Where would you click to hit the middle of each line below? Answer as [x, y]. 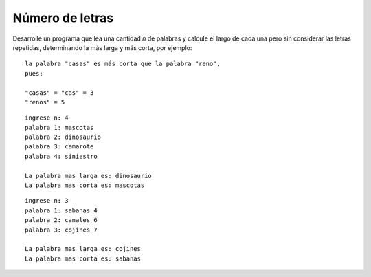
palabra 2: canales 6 [61, 220]
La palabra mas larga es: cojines [83, 249]
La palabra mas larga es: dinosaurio [89, 176]
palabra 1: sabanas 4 [61, 210]
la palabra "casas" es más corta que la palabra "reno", [123, 64]
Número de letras [63, 18]
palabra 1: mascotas [59, 128]
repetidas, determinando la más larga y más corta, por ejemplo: [102, 47]
